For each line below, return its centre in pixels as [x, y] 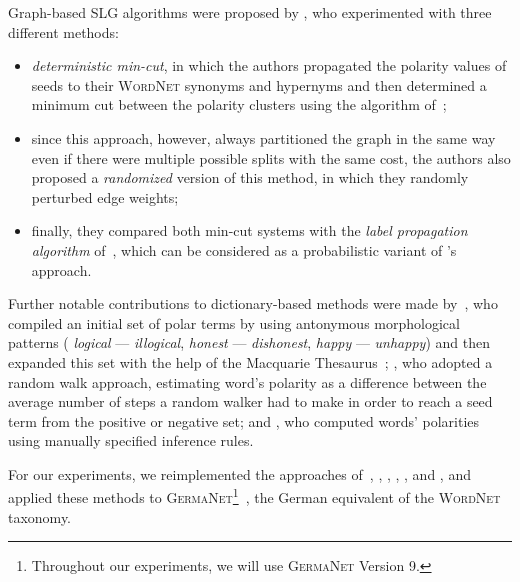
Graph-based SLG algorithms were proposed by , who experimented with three [250, 12]
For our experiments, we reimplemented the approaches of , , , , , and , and [239, 473]
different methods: [63, 31]
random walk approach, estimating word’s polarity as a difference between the [247, 381]
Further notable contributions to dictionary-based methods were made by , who [253, 303]
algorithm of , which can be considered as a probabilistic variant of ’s [244, 249]
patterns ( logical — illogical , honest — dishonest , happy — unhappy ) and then [249, 342]
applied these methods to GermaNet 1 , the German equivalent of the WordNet [254, 496]
